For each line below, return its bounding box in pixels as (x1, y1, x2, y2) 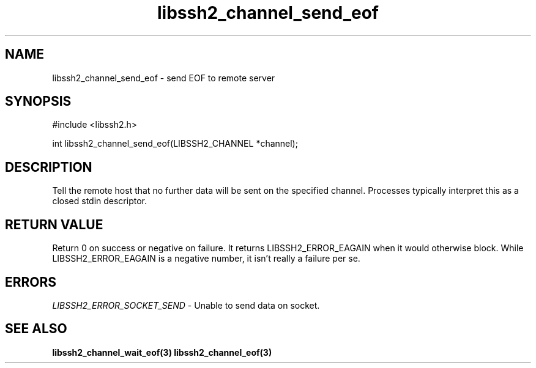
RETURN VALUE (5, 216, 103, 232)
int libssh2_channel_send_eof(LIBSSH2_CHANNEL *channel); (52, 138, 298, 149)
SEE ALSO (5, 321, 67, 337)
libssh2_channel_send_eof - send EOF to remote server (52, 72, 275, 83)
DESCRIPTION (5, 159, 92, 175)
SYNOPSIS (5, 94, 72, 109)
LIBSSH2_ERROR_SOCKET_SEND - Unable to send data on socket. (52, 300, 320, 311)
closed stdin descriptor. (52, 196, 147, 207)
